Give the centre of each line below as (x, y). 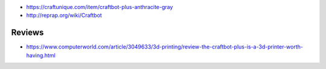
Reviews (27, 33)
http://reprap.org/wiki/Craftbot (64, 16)
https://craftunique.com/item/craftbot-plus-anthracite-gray (100, 7)
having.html (41, 55)
